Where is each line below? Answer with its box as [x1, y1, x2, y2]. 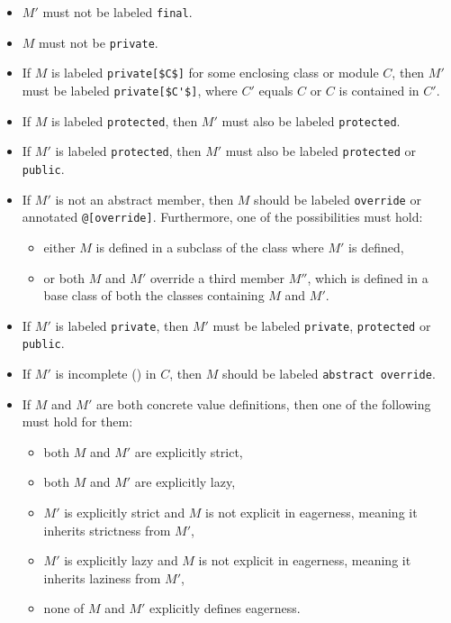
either [43, 237, 76, 256]
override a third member [149, 268, 285, 287]
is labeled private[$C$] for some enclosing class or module [51, 63, 379, 82]
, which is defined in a [307, 268, 428, 287]
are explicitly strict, [134, 442, 243, 461]
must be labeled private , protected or [212, 316, 431, 334]
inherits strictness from [43, 520, 171, 539]
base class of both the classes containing [43, 286, 265, 305]
